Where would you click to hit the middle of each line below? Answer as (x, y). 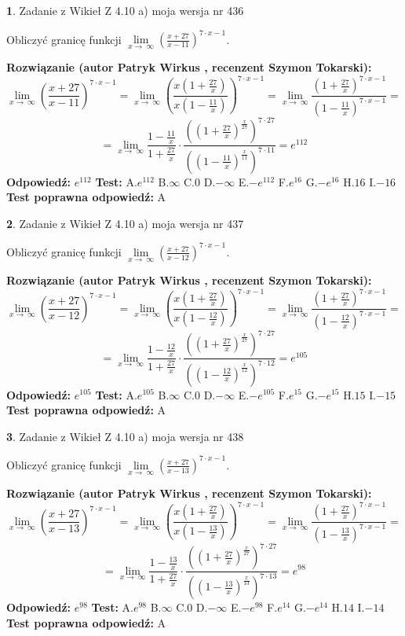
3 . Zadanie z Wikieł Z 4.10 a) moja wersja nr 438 (125, 436)
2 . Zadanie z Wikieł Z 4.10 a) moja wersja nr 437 (125, 223)
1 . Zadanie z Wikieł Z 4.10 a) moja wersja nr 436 (125, 10)
